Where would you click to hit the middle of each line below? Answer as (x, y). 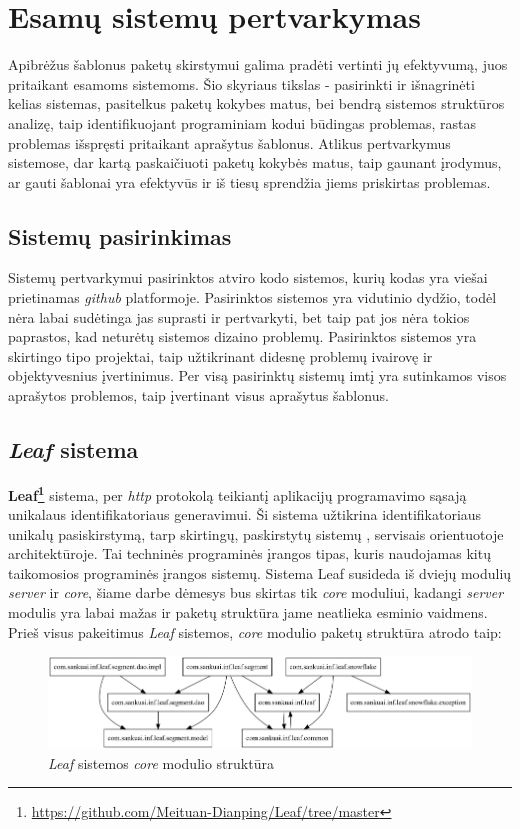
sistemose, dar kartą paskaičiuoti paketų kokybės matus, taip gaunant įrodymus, (255, 162)
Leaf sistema (73, 449)
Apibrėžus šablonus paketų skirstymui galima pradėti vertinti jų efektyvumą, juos (258, 64)
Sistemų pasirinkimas (120, 235)
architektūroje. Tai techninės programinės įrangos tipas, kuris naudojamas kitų (249, 553)
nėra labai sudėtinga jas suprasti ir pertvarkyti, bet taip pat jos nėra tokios (239, 316)
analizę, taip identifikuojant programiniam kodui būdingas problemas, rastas (242, 122)
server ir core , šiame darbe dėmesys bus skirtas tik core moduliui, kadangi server (256, 592)
